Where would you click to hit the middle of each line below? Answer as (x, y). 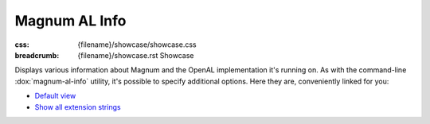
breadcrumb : (37, 55)
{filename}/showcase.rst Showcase (136, 55)
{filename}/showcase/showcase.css (137, 45)
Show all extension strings (78, 107)
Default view (55, 96)
